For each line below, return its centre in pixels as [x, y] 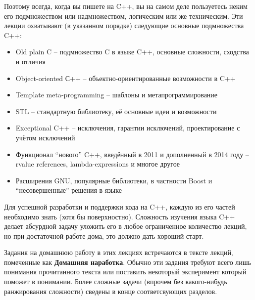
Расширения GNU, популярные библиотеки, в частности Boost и [114, 180]
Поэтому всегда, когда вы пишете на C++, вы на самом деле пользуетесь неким [126, 6]
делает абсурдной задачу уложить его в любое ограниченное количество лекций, [126, 226]
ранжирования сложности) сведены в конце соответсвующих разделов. [111, 291]
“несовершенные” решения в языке [69, 190]
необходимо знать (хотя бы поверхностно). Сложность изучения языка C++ [120, 216]
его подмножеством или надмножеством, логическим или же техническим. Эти [124, 16]
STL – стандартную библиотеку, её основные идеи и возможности [116, 111]
